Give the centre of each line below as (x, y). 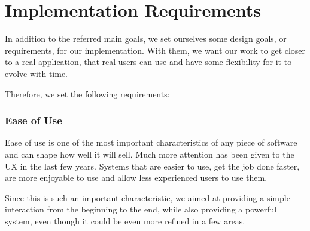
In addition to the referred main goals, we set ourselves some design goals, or (146, 38)
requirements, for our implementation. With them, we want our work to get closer (155, 50)
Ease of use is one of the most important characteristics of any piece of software (151, 142)
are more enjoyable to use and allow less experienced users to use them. (136, 178)
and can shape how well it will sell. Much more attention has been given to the (150, 154)
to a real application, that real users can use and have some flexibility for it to (148, 62)
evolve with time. (36, 73)
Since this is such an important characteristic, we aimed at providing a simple (148, 197)
